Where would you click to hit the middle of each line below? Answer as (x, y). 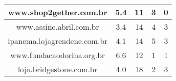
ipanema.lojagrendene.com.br (58, 41)
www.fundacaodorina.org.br (58, 55)
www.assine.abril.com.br (58, 27)
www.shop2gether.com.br (58, 12)
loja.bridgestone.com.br (58, 69)
